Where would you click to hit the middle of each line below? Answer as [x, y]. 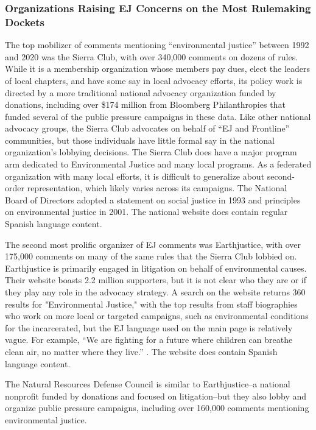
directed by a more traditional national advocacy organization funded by [141, 92]
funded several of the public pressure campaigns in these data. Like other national [158, 116]
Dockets [25, 22]
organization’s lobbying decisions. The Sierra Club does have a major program [151, 152]
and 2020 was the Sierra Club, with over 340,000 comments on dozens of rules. [152, 56]
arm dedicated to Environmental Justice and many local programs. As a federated [158, 164]
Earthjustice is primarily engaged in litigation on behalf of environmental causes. [156, 268]
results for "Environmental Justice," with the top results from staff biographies [151, 304]
